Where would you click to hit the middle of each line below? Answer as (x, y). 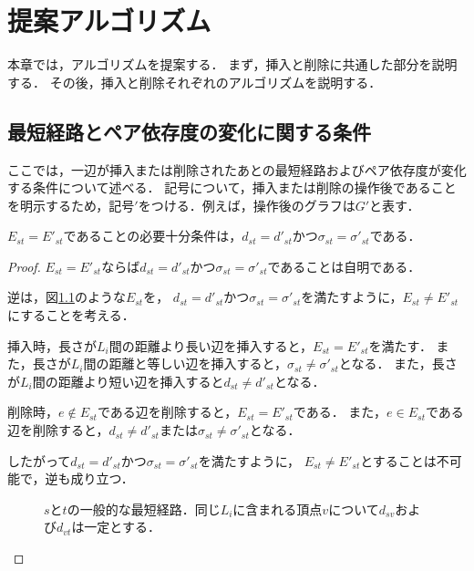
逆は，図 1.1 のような (67, 297)
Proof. (24, 266)
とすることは (398, 460)
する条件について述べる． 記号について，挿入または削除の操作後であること (232, 187)
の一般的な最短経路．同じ (144, 509)
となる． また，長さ (398, 363)
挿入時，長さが (52, 345)
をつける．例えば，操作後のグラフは (247, 205)
